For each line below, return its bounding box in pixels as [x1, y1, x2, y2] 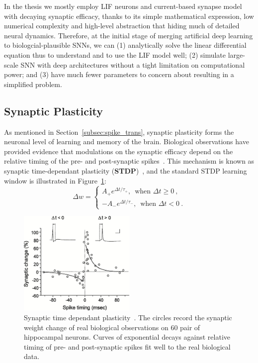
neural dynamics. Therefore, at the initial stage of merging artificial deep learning [4, 30, 253, 40]
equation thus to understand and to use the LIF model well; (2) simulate [4, 49, 226, 60]
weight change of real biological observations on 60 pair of [24, 322, 200, 332]
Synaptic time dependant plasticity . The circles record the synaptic [24, 312, 232, 322]
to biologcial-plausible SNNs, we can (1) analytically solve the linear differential [4, 40, 247, 50]
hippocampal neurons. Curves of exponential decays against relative [24, 332, 231, 342]
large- [228, 49, 245, 60]
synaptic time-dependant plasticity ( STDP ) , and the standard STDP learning [4, 165, 247, 176]
